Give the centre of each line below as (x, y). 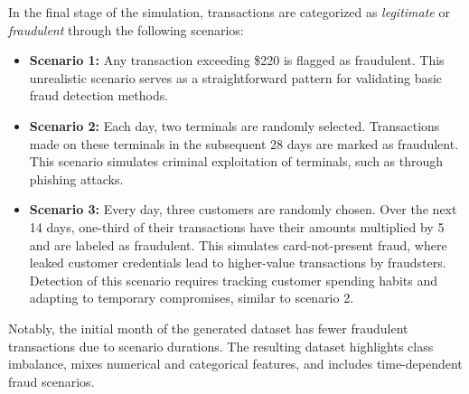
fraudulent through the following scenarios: (126, 29)
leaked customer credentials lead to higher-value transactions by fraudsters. (238, 263)
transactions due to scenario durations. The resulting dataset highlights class (221, 346)
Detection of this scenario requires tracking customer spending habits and (233, 280)
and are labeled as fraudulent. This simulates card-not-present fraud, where (238, 244)
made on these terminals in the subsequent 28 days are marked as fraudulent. (244, 143)
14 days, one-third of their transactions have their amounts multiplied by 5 (237, 226)
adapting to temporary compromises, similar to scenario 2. (192, 298)
